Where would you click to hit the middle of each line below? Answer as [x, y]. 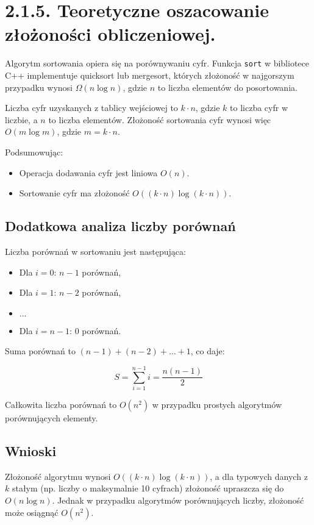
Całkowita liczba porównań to [61, 405]
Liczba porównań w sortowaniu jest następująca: [95, 251]
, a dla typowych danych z [259, 476]
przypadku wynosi [39, 87]
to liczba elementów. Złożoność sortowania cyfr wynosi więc [160, 119]
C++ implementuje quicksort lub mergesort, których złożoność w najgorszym [150, 75]
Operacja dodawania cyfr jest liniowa [88, 172]
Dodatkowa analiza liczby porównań [120, 226]
